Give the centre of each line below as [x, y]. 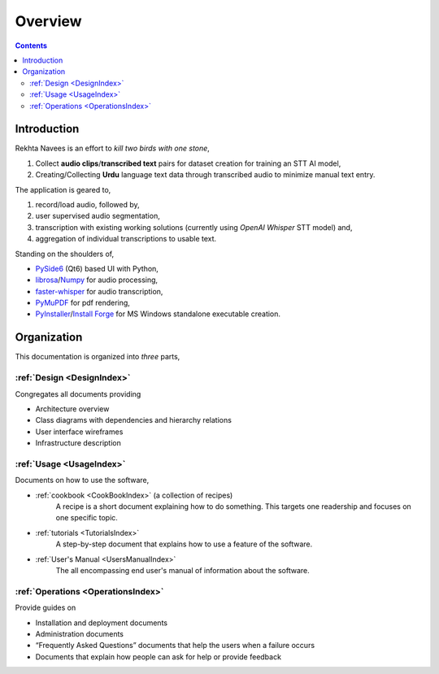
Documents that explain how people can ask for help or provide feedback [159, 657]
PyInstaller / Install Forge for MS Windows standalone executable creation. [158, 314]
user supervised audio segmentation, [98, 216]
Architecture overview [72, 409]
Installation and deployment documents [102, 623]
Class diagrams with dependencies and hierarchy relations [133, 420]
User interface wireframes [79, 432]
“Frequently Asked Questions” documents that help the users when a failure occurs [175, 646]
